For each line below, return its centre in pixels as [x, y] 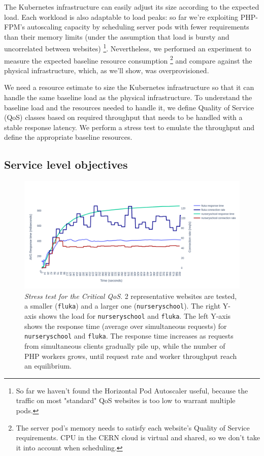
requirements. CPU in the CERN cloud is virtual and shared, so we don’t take [138, 437]
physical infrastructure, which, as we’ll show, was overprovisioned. [107, 70]
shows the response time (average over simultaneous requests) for [126, 326]
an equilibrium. [48, 366]
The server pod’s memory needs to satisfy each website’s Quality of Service [133, 427]
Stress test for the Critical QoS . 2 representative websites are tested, [131, 296]
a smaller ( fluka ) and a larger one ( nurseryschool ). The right [123, 306]
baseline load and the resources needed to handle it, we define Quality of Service [129, 107]
